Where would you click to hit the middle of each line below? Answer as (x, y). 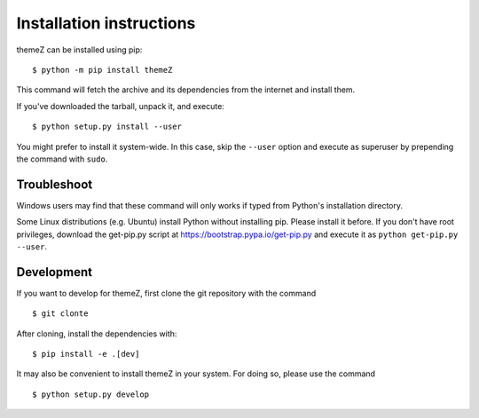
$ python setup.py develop (91, 394)
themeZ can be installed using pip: (79, 50)
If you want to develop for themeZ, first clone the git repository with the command (166, 293)
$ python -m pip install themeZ (102, 70)
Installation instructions (106, 23)
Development (55, 272)
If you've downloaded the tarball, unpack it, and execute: (121, 106)
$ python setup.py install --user (107, 127)
